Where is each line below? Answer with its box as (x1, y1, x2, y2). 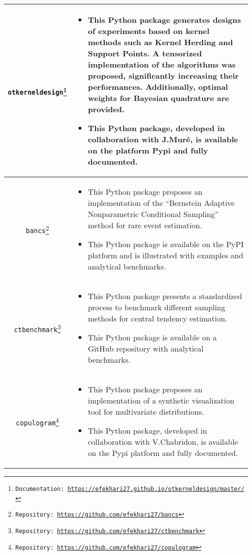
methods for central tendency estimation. (88, 313, 227, 324)
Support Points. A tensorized (88, 48, 202, 59)
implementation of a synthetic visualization (88, 395, 235, 406)
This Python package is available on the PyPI (88, 238, 244, 250)
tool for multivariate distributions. (88, 406, 204, 417)
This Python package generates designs (88, 14, 241, 25)
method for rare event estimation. (88, 219, 202, 231)
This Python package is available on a (88, 332, 217, 343)
